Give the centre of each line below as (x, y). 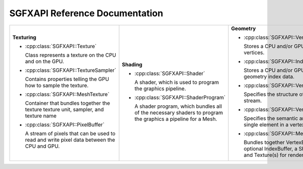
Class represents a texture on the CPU (70, 55)
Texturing (24, 37)
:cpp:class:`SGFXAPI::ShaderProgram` (180, 97)
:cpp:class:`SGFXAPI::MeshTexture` (67, 94)
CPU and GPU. (42, 146)
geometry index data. (269, 76)
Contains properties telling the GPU (67, 79)
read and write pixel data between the (70, 140)
